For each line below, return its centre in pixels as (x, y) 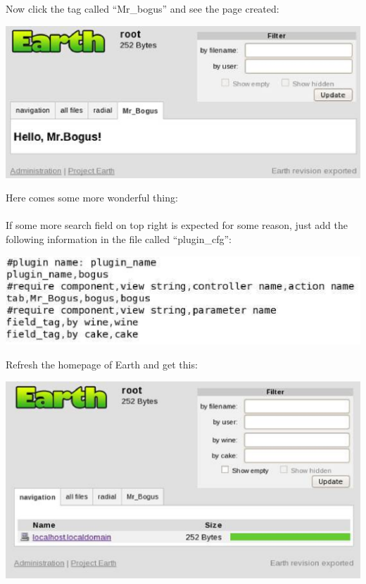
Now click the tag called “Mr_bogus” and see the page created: (143, 8)
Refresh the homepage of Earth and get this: (102, 364)
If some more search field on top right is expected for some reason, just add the (177, 225)
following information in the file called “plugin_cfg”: (119, 239)
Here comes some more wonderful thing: (92, 198)
